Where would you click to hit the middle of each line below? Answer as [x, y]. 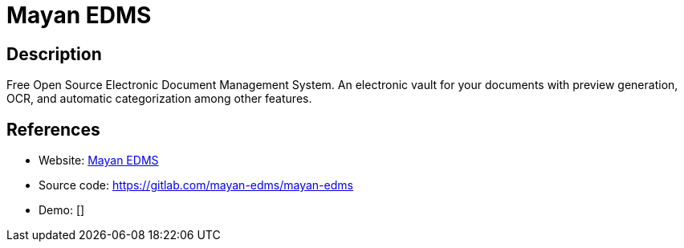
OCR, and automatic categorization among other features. [159, 99]
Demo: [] [62, 210]
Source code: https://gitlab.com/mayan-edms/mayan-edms [196, 185]
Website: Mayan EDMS [99, 161]
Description [54, 54]
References [53, 129]
